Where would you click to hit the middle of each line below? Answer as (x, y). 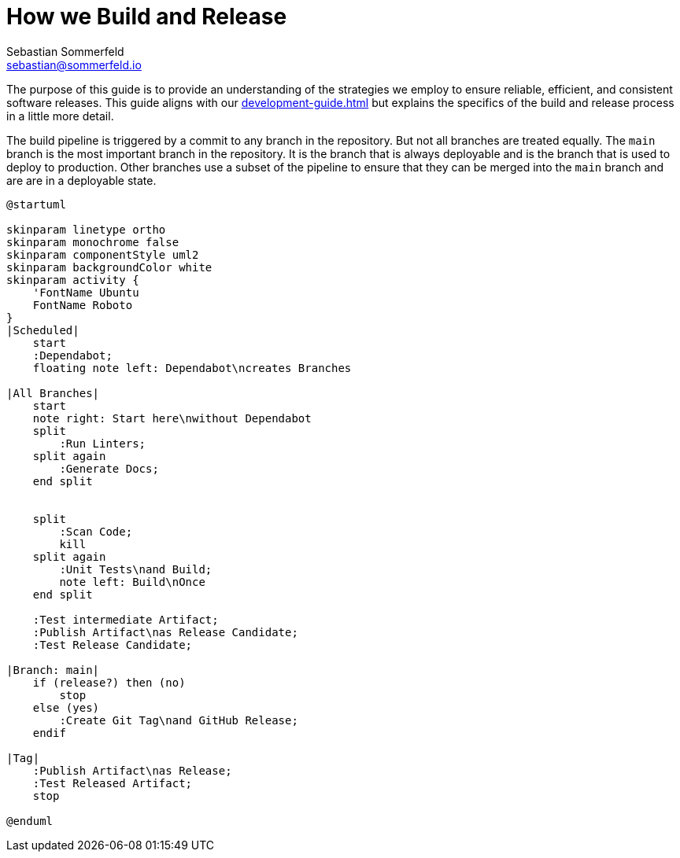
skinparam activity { (73, 280)
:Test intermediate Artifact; (126, 619)
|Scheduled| (43, 330)
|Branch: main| (53, 670)
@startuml (36, 204)
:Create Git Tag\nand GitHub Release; (179, 720)
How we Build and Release (147, 17)
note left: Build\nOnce (132, 582)
